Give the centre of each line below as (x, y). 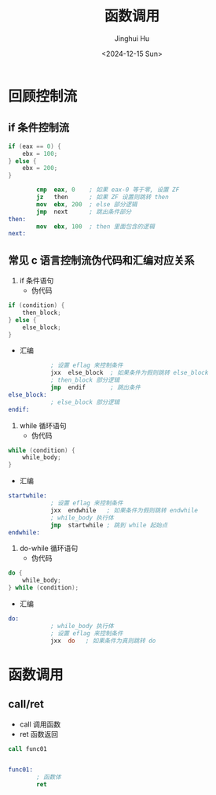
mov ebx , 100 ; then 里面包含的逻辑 (96, 226)
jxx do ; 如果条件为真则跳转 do (103, 641)
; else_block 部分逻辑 (85, 402)
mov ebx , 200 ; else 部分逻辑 (87, 204)
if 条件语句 (37, 281)
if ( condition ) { (37, 305)
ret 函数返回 (39, 734)
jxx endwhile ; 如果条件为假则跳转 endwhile (124, 510)
